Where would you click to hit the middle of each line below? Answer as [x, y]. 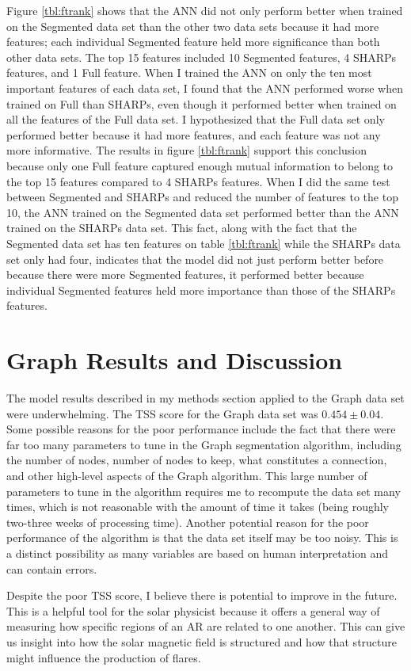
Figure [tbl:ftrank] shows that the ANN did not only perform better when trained [205, 10]
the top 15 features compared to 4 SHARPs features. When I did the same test [198, 181]
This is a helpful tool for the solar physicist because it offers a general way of [193, 610]
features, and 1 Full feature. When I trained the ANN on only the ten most [189, 72]
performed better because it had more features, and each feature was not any [194, 134]
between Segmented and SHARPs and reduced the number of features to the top [202, 197]
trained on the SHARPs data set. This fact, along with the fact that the [182, 228]
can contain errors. [52, 568]
